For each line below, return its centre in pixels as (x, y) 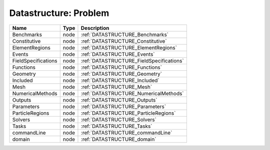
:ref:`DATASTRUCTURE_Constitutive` (124, 41)
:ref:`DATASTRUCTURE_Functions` (121, 67)
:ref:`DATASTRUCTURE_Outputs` (119, 100)
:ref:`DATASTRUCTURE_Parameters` (123, 106)
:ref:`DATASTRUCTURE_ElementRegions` (129, 47)
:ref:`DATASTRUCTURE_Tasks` (116, 126)
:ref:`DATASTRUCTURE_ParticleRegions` (128, 113)
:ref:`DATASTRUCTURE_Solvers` (119, 120)
